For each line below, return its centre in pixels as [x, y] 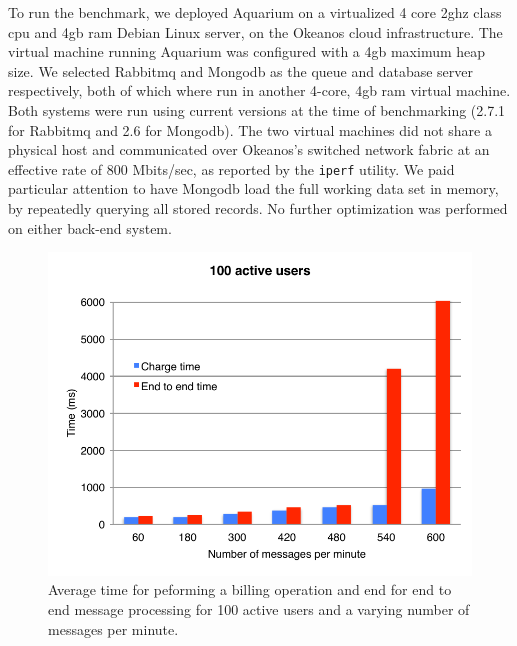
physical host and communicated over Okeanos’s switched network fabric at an [249, 149]
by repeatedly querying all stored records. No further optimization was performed [258, 208]
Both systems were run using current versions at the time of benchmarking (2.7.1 [257, 109]
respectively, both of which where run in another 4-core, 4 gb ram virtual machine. [259, 90]
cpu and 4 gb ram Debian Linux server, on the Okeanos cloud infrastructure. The [255, 31]
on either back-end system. [90, 227]
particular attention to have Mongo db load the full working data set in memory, [253, 188]
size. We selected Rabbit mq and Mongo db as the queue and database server [241, 70]
